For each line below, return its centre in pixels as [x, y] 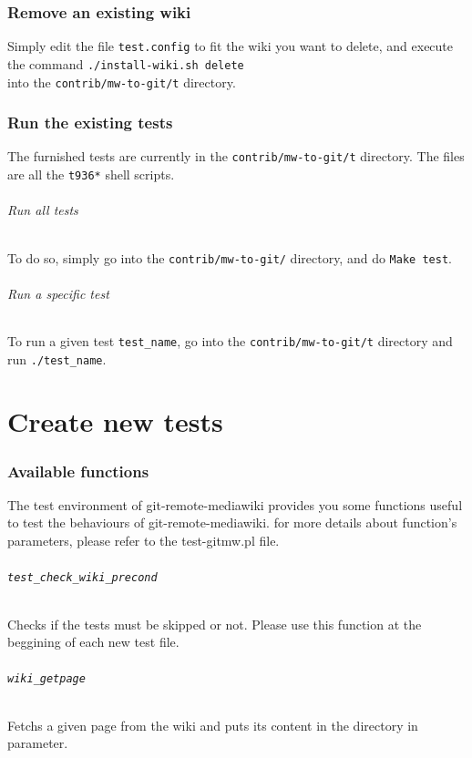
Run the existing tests [90, 123]
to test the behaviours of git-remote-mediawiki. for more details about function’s [232, 522]
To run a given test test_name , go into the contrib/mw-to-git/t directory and [230, 340]
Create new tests [115, 421]
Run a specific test [58, 293]
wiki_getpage [46, 679]
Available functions [78, 471]
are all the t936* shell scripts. [91, 174]
